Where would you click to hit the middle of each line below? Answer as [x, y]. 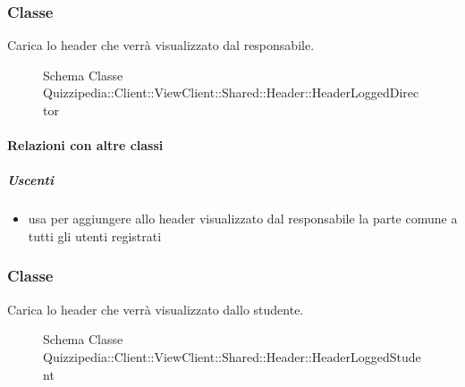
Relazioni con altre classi [85, 145]
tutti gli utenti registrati [95, 236]
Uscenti [30, 180]
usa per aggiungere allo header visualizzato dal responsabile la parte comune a [243, 219]
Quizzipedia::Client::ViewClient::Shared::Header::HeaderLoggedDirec [231, 93]
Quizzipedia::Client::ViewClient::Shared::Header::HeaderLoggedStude [232, 356]
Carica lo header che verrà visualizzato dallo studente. [156, 309]
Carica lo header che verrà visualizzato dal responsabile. [161, 45]
